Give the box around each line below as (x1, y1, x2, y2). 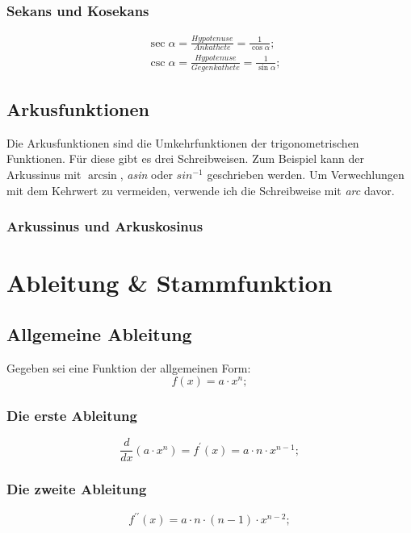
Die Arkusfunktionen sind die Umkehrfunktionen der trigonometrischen (6, 134, 359, 151)
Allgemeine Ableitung (6, 321, 192, 346)
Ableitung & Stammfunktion (6, 266, 333, 299)
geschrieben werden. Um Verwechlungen (207, 165, 405, 182)
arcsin (87, 169, 117, 181)
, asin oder (120, 165, 173, 182)
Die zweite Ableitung (6, 479, 147, 499)
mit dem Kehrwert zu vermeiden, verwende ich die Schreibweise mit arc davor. (6, 181, 395, 198)
